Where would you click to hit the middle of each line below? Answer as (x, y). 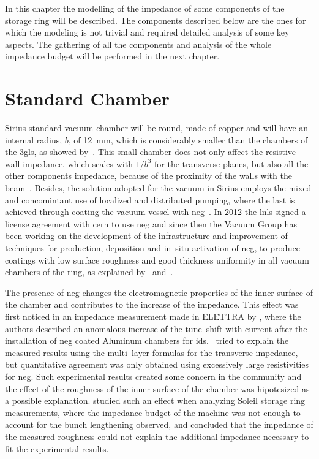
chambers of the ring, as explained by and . (89, 272)
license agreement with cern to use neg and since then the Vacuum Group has (151, 223)
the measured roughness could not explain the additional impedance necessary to (157, 436)
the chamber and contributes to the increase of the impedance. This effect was (152, 304)
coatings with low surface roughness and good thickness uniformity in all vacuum (157, 260)
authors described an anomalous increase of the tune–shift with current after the (156, 328)
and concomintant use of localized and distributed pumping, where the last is (150, 199)
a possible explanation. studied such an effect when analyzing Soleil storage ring (155, 400)
